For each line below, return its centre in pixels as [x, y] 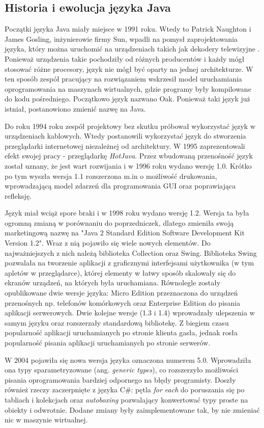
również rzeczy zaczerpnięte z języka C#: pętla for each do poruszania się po [125, 390]
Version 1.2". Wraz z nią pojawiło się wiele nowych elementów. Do [108, 243]
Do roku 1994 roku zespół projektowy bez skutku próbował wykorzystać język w [130, 126]
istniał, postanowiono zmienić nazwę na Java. [75, 108]
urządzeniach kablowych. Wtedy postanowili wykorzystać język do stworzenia [125, 136]
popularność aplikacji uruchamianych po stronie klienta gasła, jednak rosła [121, 332]
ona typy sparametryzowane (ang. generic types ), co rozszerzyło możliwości [122, 370]
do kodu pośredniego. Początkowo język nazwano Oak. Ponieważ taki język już [127, 99]
